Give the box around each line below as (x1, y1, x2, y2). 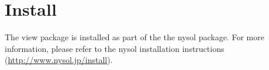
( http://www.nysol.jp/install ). (5, 54, 113, 66)
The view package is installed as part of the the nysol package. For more (5, 31, 264, 43)
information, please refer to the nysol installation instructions (5, 42, 225, 54)
